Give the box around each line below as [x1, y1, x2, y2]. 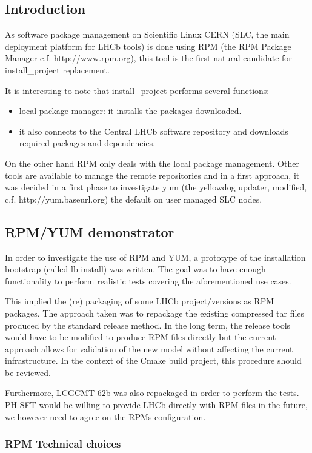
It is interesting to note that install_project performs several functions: [5, 84, 270, 96]
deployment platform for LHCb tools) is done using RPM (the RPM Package [5, 39, 291, 52]
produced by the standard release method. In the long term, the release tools [5, 318, 291, 331]
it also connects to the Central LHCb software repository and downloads [19, 124, 288, 137]
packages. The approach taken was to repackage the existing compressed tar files [5, 306, 305, 319]
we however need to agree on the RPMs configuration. [5, 410, 206, 423]
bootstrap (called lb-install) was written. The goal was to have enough [5, 263, 266, 275]
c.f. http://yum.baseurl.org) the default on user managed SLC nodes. [5, 192, 262, 205]
